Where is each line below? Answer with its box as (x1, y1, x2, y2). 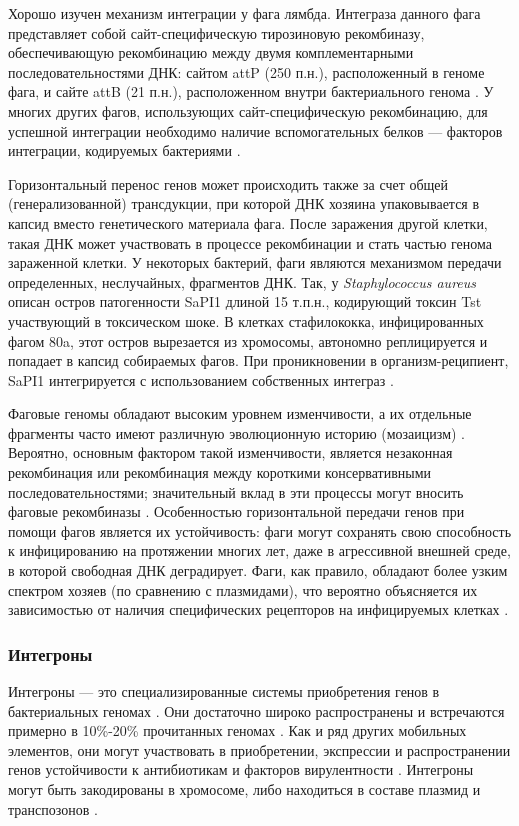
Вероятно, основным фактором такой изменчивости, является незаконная (8, 442, 453, 463)
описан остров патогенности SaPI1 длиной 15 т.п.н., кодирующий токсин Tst (8, 291, 482, 312)
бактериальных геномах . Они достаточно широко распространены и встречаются (8, 700, 505, 721)
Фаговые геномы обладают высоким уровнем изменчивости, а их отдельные (8, 403, 472, 424)
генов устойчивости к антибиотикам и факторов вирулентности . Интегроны (8, 759, 474, 780)
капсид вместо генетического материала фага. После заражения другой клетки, (8, 212, 488, 233)
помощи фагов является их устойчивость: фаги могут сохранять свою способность (8, 520, 512, 541)
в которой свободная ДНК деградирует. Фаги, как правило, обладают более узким (8, 560, 508, 581)
